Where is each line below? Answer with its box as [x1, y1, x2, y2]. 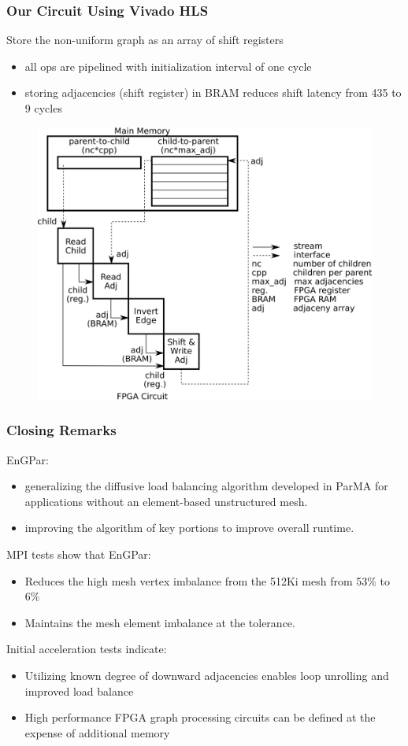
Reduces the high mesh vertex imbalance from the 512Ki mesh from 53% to [24, 572, 391, 589]
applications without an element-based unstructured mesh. [24, 493, 308, 509]
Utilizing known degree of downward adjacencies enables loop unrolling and [24, 667, 389, 683]
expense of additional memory [24, 724, 170, 740]
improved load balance [24, 682, 134, 699]
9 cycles [24, 100, 62, 116]
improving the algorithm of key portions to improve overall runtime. [24, 519, 354, 536]
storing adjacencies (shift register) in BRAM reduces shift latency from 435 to [24, 84, 402, 101]
